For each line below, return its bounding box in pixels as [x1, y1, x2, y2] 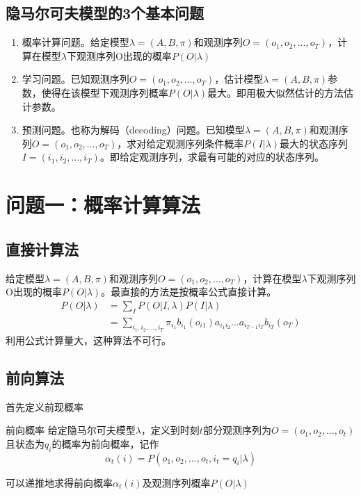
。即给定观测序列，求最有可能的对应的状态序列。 [99, 149, 324, 164]
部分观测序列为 [202, 423, 271, 437]
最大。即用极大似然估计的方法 [207, 85, 344, 99]
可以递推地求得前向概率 [6, 475, 113, 489]
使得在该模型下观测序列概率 [41, 85, 168, 99]
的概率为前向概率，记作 [51, 436, 159, 451]
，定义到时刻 [141, 423, 200, 437]
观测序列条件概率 [166, 136, 244, 150]
